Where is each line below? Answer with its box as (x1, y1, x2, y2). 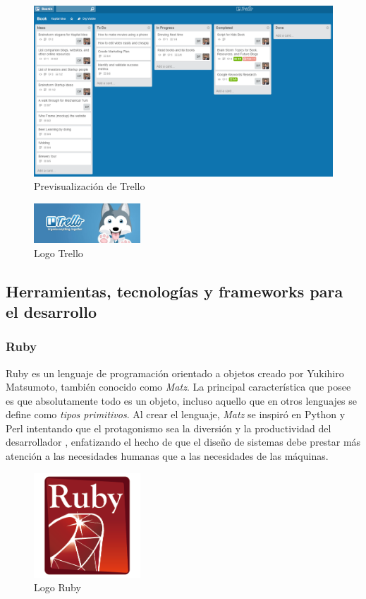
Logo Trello (34, 245, 83, 260)
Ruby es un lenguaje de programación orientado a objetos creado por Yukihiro (6, 365, 344, 380)
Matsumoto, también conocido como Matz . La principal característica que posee (6, 379, 351, 394)
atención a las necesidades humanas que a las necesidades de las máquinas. (6, 449, 329, 463)
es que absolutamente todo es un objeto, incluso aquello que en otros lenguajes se (6, 393, 357, 408)
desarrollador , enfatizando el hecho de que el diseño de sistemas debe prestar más (6, 434, 361, 449)
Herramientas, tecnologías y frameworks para (6, 280, 343, 302)
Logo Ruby (34, 580, 81, 595)
